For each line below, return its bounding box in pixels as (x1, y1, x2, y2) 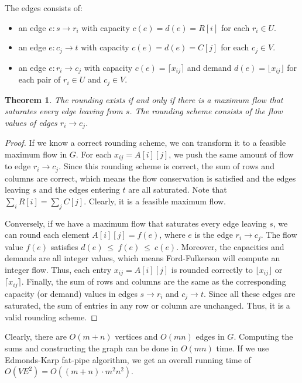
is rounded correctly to (171, 263, 253, 275)
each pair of (18, 73, 61, 86)
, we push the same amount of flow (169, 148, 294, 160)
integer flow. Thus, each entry (5, 263, 112, 275)
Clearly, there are (5, 330, 67, 343)
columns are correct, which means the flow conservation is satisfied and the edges (5, 172, 296, 184)
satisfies (50, 240, 78, 252)
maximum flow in (5, 148, 67, 160)
